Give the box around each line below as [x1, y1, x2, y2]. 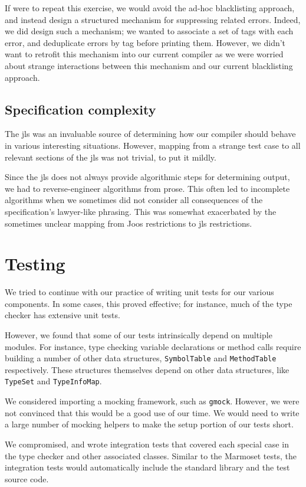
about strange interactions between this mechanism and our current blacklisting [5, 59, 293, 71]
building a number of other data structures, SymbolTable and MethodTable [5, 352, 277, 364]
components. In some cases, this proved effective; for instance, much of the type [5, 297, 292, 309]
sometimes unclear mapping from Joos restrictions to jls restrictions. [5, 217, 252, 229]
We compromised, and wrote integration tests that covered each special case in [5, 437, 289, 450]
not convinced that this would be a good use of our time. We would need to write [5, 406, 300, 419]
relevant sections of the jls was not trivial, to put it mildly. [5, 151, 216, 163]
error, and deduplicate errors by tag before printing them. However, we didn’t [5, 36, 286, 48]
